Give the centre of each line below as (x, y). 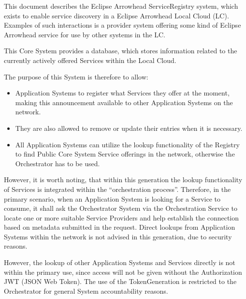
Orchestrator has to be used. (58, 163)
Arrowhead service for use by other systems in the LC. (85, 34)
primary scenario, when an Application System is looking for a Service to (112, 198)
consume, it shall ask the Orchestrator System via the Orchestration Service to (121, 208)
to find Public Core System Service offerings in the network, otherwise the (125, 154)
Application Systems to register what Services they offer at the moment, (122, 93)
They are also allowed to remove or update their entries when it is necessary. (129, 128)
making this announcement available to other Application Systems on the (124, 102)
